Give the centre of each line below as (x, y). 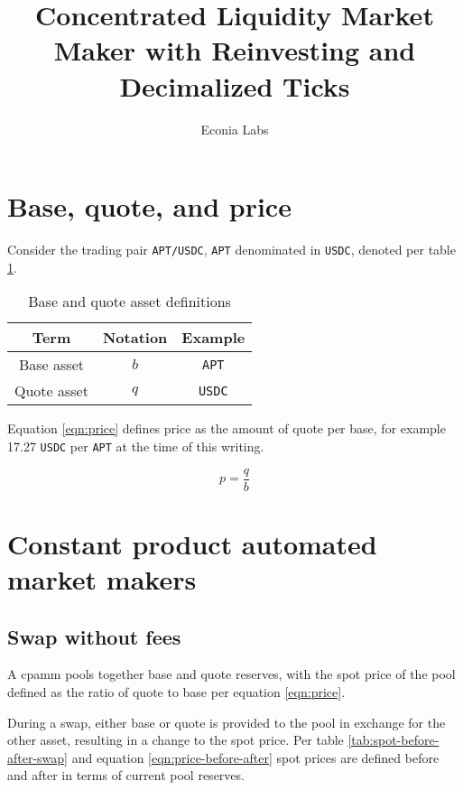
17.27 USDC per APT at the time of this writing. (136, 446)
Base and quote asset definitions (130, 302)
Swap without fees (94, 636)
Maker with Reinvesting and (235, 50)
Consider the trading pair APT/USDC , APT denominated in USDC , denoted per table (231, 250)
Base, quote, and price (149, 206)
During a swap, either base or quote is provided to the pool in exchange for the (227, 722)
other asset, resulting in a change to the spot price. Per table (176, 740)
